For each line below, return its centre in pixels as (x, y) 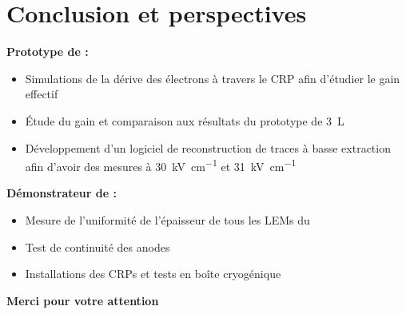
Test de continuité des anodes (98, 246)
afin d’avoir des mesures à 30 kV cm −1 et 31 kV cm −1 (161, 165)
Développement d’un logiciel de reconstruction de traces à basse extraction (208, 147)
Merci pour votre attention (83, 300)
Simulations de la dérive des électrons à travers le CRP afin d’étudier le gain (213, 78)
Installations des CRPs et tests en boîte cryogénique (153, 274)
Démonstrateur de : (62, 193)
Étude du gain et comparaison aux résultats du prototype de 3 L (185, 120)
